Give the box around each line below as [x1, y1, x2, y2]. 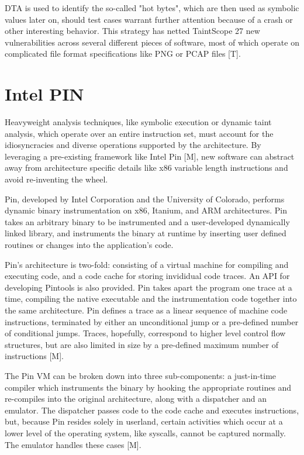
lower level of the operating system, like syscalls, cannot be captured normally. [5, 426, 286, 439]
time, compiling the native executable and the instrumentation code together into [5, 292, 297, 305]
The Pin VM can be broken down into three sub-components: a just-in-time [5, 369, 277, 381]
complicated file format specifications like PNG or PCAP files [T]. [5, 47, 241, 60]
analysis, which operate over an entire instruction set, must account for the [5, 127, 274, 139]
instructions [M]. [5, 350, 64, 362]
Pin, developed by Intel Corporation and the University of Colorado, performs [5, 192, 285, 205]
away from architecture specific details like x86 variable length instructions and [5, 161, 288, 174]
